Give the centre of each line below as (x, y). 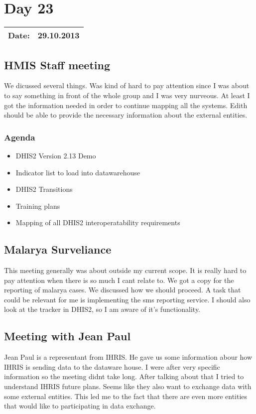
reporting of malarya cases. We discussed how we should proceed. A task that (123, 290)
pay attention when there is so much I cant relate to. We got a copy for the (119, 280)
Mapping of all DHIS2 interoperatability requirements (98, 222)
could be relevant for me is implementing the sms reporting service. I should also (127, 299)
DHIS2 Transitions (44, 189)
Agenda (20, 137)
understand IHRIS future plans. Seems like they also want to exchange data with (128, 386)
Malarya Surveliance (58, 249)
